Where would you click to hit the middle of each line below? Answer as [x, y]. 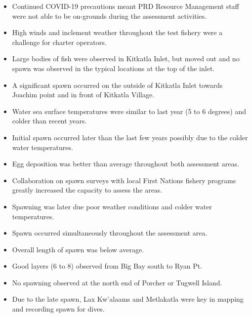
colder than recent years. [49, 121]
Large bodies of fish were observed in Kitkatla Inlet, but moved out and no [126, 59]
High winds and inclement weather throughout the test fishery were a [117, 32]
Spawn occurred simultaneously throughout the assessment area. [110, 233]
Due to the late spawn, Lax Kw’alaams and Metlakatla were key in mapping [128, 299]
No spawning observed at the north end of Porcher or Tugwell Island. [117, 282]
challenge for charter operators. [59, 42]
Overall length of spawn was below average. [78, 249]
